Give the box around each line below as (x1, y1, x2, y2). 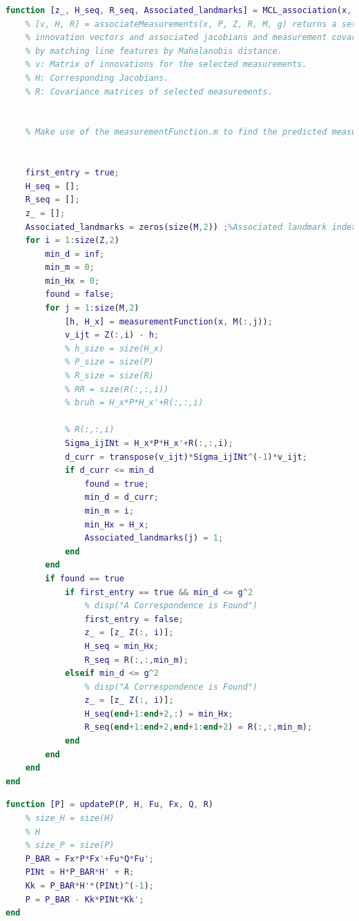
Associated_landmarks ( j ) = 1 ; (84, 533, 224, 543)
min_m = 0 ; (45, 262, 95, 273)
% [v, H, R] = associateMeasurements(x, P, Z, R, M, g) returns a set (25, 19, 357, 29)
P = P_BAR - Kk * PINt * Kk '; (25, 894, 144, 904)
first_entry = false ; (84, 614, 184, 624)
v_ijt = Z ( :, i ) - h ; (64, 330, 159, 340)
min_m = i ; (84, 505, 135, 516)
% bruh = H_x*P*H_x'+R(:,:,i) (64, 398, 204, 408)
